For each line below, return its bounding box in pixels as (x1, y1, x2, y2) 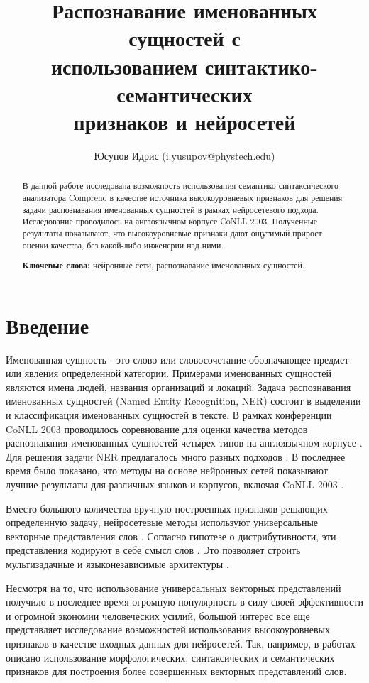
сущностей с (128, 23, 241, 53)
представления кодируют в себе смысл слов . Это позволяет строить (6, 542, 301, 557)
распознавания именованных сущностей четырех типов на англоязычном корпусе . (6, 435, 363, 450)
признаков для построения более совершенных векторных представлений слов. (6, 664, 347, 679)
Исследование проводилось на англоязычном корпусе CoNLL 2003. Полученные (22, 215, 318, 227)
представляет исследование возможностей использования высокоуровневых (6, 622, 331, 637)
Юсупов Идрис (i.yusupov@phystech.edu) (94, 148, 275, 163)
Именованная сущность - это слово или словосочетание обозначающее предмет (6, 351, 349, 366)
